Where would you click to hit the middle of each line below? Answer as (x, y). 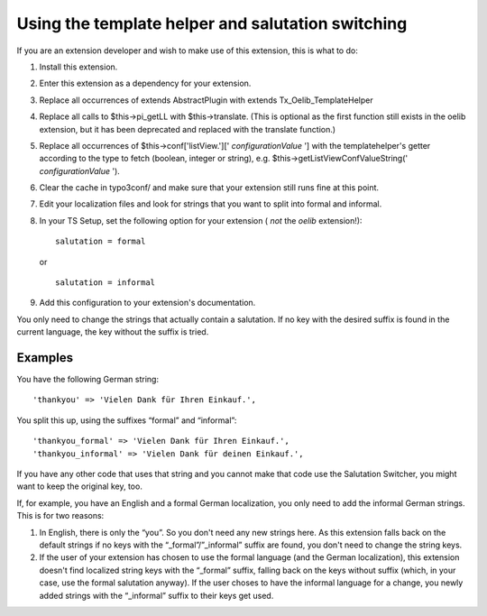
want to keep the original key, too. (80, 486)
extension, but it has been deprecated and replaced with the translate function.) (188, 129)
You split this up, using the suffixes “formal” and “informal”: (127, 420)
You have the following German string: (88, 380)
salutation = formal (101, 242)
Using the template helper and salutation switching (212, 23)
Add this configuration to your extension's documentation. (147, 303)
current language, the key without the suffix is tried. (113, 332)
